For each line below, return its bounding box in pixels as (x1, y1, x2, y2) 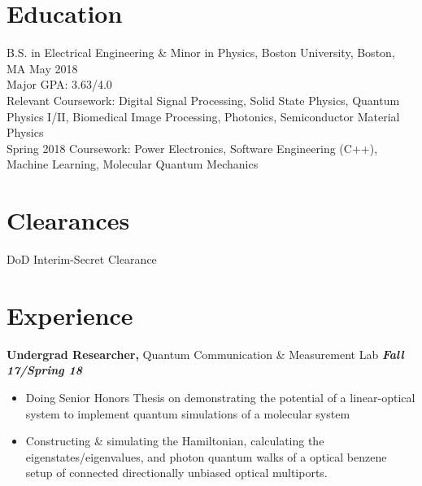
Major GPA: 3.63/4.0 (7, 76, 112, 93)
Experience (7, 298, 133, 331)
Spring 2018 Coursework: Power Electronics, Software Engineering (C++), (7, 139, 378, 156)
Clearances (7, 204, 130, 237)
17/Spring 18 (7, 361, 83, 379)
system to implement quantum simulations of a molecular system (25, 405, 350, 422)
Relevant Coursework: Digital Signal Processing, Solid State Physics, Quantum (7, 91, 400, 108)
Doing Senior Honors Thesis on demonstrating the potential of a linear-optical (25, 388, 415, 405)
